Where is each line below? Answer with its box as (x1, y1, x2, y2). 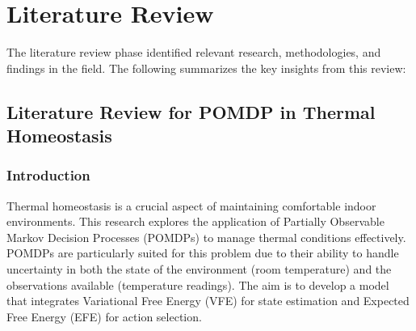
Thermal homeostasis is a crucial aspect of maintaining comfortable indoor (6, 197, 376, 214)
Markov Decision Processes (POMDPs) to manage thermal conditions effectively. (6, 228, 406, 245)
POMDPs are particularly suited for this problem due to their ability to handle (6, 244, 399, 261)
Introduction (6, 165, 90, 185)
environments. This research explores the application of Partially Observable (6, 213, 384, 230)
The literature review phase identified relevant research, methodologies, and (6, 44, 381, 61)
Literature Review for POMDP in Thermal (6, 99, 376, 124)
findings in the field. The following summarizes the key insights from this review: (6, 59, 406, 76)
